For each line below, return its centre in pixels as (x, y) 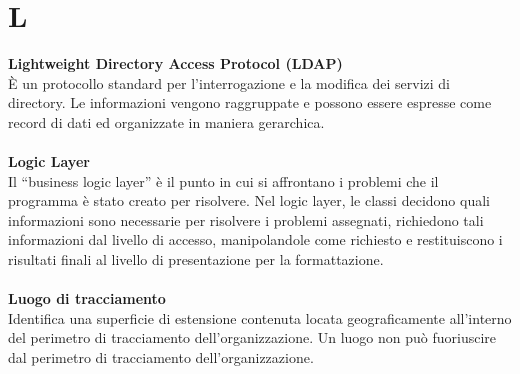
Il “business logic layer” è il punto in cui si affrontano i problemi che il (223, 180)
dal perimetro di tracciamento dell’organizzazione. (161, 357)
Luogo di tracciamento (87, 298)
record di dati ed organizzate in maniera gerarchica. (166, 121)
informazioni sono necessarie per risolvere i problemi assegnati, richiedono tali (246, 219)
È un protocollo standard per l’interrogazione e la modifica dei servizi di (229, 82)
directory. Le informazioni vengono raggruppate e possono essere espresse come (250, 102)
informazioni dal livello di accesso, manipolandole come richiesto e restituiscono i (255, 239)
